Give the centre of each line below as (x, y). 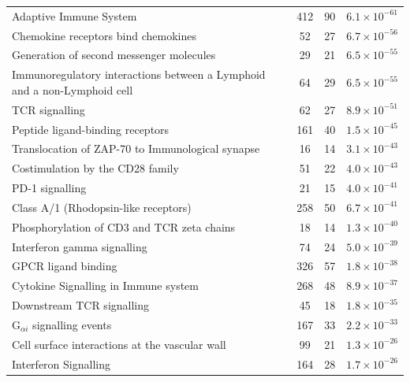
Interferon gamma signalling (80, 246)
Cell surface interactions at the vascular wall (119, 344)
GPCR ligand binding (65, 266)
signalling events (72, 325)
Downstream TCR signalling (81, 305)
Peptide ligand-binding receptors (91, 129)
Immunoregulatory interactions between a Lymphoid (139, 74)
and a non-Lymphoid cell (73, 89)
